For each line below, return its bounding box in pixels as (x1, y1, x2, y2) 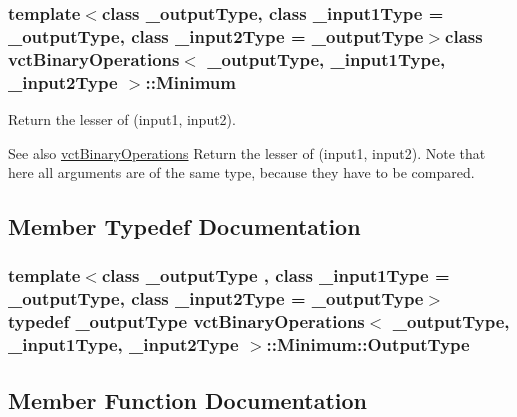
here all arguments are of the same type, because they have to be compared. (8, 162, 475, 183)
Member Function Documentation (8, 384, 368, 415)
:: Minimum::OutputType (266, 332, 470, 357)
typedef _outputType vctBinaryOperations (8, 309, 365, 334)
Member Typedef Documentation (8, 211, 361, 242)
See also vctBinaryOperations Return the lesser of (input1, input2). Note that (8, 142, 486, 163)
